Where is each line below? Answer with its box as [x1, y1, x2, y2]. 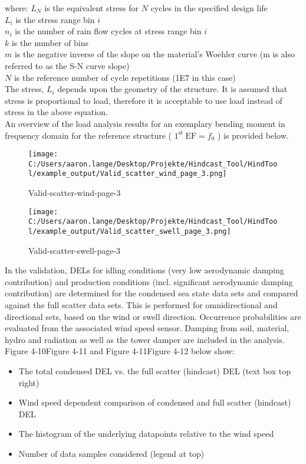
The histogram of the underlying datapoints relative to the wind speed [18, 427, 274, 440]
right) [18, 376, 40, 388]
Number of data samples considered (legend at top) [18, 447, 205, 459]
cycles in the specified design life [150, 2, 268, 14]
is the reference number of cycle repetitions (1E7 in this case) [14, 71, 236, 83]
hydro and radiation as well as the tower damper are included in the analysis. [5, 333, 285, 345]
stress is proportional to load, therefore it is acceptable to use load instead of [5, 94, 282, 106]
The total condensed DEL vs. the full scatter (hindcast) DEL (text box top [18, 365, 291, 377]
